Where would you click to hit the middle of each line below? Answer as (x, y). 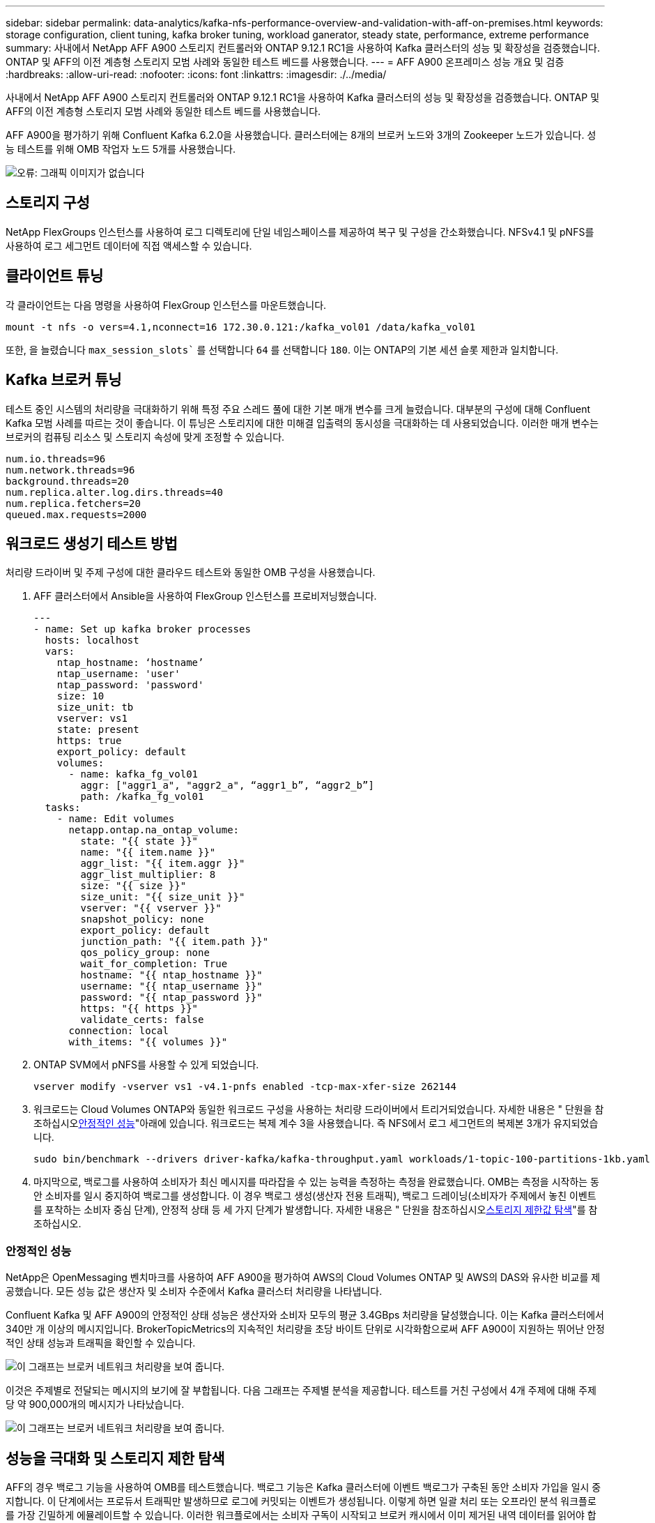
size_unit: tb (95, 707)
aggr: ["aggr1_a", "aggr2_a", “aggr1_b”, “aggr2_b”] (227, 786)
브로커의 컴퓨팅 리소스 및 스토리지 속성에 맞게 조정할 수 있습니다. (145, 437)
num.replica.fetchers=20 (73, 503)
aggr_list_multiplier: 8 (148, 875)
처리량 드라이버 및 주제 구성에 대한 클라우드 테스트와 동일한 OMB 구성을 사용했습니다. (191, 573)
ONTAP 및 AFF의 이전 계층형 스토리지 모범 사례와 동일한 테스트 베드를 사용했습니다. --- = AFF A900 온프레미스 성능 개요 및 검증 (285, 62)
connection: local (118, 1031)
